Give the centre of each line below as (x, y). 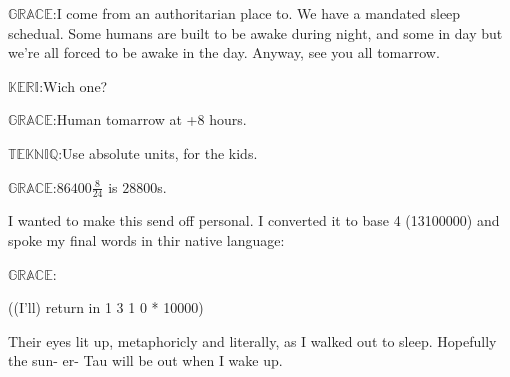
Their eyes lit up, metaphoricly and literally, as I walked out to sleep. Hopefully (252, 340)
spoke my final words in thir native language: (146, 239)
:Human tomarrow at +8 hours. (149, 119)
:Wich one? (73, 85)
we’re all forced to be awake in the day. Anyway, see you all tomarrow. (224, 52)
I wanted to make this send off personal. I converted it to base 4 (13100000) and (254, 220)
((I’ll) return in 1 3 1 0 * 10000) (106, 307)
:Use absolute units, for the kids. (158, 152)
